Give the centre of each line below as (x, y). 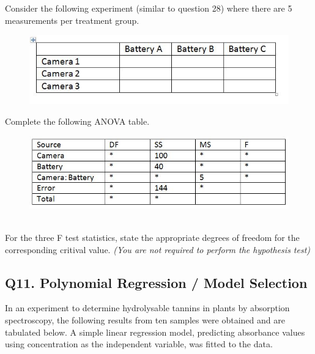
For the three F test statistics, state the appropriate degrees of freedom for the (152, 238)
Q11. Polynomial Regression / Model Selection (156, 282)
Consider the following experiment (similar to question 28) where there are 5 (149, 8)
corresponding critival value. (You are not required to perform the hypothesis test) (158, 249)
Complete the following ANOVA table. (77, 121)
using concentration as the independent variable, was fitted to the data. (139, 344)
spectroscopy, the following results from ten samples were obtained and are (145, 320)
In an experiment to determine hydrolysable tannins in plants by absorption (147, 308)
